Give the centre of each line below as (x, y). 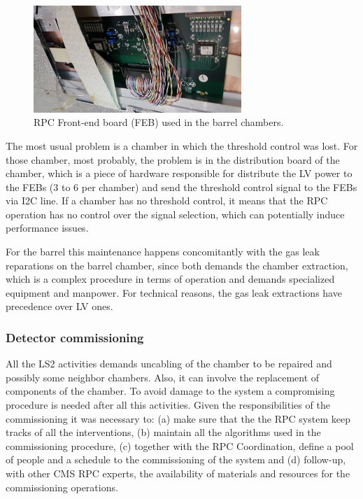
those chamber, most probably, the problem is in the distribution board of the (173, 159)
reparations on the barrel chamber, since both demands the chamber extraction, (177, 265)
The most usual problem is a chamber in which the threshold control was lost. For (182, 145)
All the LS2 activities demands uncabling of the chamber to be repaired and (169, 364)
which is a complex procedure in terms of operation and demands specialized (170, 279)
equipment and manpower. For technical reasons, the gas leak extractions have (174, 292)
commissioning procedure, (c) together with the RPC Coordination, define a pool (180, 445)
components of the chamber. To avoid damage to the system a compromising (170, 391)
